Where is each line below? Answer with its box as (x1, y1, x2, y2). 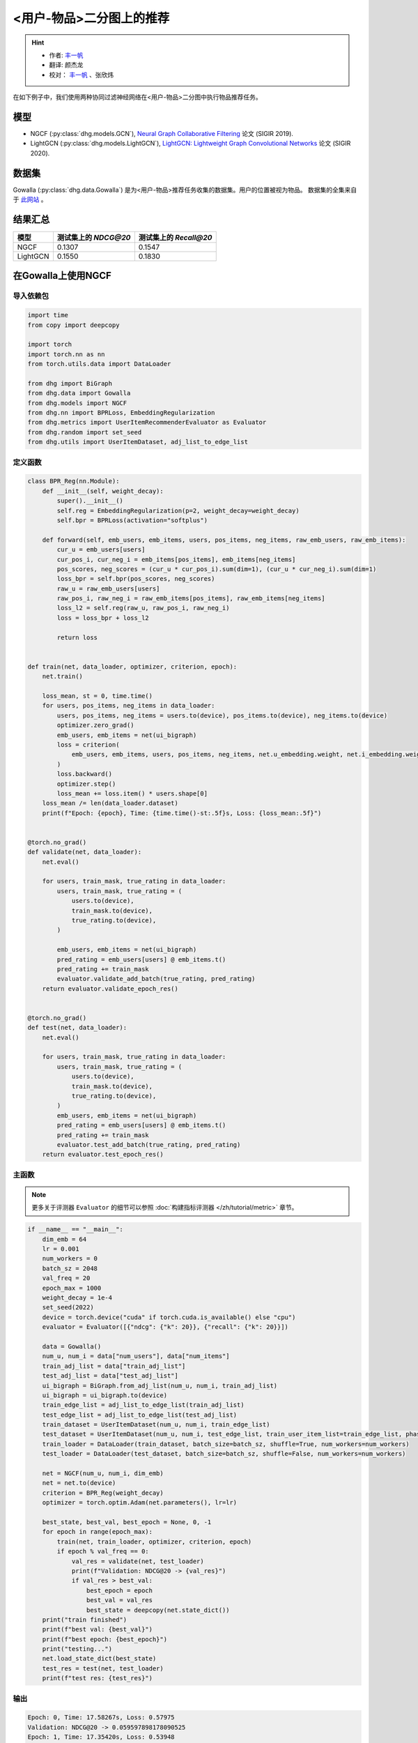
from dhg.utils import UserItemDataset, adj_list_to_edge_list (27, 438, 249, 446)
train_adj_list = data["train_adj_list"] (42, 1362, 186, 1370)
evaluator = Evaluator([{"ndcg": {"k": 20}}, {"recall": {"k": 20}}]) (42, 1323, 289, 1331)
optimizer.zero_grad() (56, 722, 135, 729)
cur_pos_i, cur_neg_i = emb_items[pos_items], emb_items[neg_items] (56, 555, 296, 563)
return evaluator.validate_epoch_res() (42, 984, 179, 993)
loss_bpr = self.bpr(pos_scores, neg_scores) (56, 575, 215, 583)
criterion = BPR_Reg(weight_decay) (42, 1489, 164, 1497)
